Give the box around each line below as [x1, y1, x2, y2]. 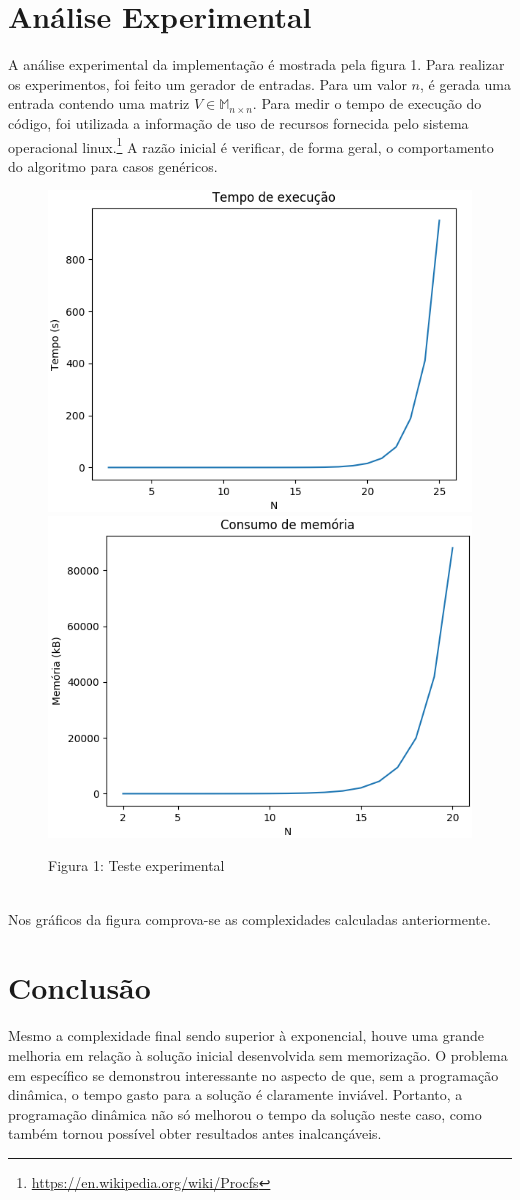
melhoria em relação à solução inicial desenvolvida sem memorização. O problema [8, 1044, 508, 1065]
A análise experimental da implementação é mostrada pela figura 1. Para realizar [8, 54, 505, 75]
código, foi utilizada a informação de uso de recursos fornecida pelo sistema [8, 112, 469, 133]
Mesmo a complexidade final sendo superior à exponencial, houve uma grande [8, 1025, 484, 1046]
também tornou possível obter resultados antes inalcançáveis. [8, 1123, 382, 1144]
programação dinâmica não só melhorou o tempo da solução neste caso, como [8, 1103, 482, 1124]
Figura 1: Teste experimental [48, 855, 225, 876]
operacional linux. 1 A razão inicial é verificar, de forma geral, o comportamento [8, 133, 494, 157]
